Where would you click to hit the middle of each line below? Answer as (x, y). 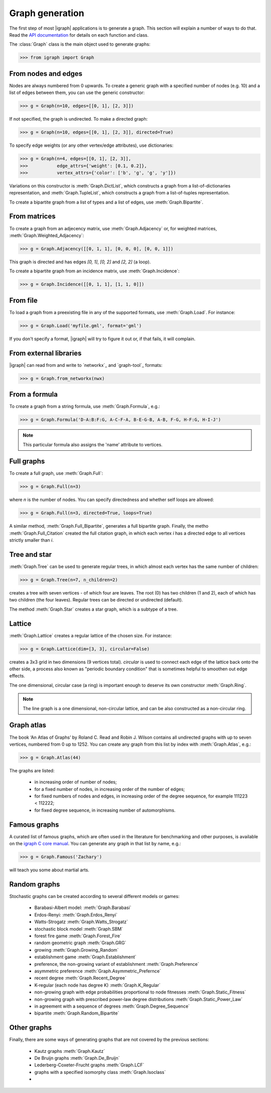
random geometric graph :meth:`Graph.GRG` (80, 943)
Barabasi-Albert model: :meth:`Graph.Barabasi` (83, 908)
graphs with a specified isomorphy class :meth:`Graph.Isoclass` (100, 1072)
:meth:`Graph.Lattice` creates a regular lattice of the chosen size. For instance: (91, 635)
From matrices (32, 216)
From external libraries (45, 353)
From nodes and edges (46, 74)
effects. (17, 676)
